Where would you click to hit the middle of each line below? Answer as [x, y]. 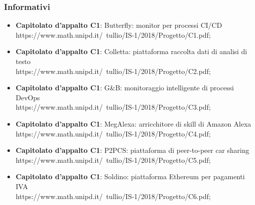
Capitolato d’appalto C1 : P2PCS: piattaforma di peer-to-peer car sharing [132, 150]
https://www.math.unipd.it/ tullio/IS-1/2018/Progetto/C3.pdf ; [113, 107]
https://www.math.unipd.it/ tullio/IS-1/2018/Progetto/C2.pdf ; [113, 71]
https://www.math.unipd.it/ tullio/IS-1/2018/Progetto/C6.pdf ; [113, 196]
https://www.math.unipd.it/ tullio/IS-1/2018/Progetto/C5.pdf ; [113, 160]
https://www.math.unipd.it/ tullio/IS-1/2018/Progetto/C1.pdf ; [113, 34]
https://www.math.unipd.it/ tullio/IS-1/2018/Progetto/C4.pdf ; [113, 133]
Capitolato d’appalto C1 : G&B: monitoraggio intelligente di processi [125, 88]
